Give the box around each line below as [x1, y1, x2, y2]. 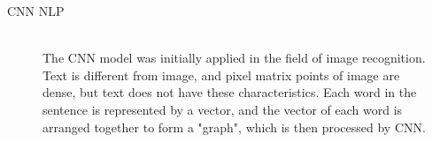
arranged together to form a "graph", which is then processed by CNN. [42, 117, 426, 136]
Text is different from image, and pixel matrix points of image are [42, 65, 400, 84]
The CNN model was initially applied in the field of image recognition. [42, 49, 426, 67]
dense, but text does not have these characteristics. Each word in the [42, 83, 417, 101]
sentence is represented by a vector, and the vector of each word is [42, 100, 403, 118]
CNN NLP [7, 2, 65, 19]
